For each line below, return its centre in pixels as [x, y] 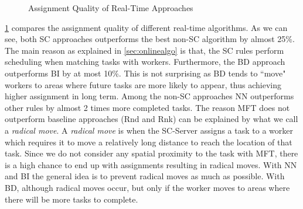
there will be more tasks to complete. [72, 199]
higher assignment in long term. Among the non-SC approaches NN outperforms [149, 96]
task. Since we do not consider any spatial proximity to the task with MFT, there [151, 153]
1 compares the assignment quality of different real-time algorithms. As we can [146, 27]
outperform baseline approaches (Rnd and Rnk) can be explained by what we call [151, 119]
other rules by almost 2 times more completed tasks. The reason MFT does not [147, 107]
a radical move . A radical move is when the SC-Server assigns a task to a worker [149, 130]
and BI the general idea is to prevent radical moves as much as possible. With [145, 176]
